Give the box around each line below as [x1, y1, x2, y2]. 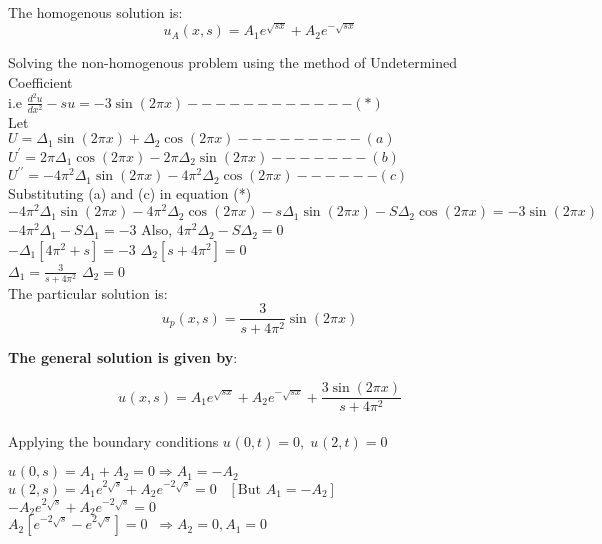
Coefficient [8, 72, 73, 93]
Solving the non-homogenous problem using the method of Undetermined [8, 52, 458, 73]
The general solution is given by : [8, 346, 238, 367]
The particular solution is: [8, 282, 168, 303]
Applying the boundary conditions [8, 430, 219, 451]
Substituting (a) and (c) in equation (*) [8, 183, 252, 204]
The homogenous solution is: [8, 2, 183, 22]
